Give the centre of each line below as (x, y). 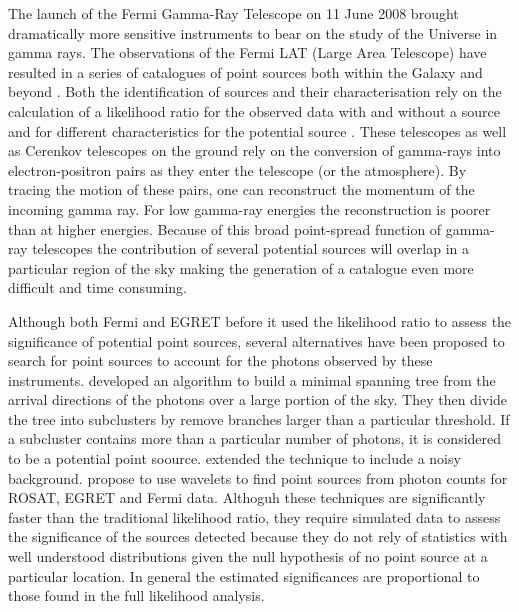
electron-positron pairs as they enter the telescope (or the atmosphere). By (237, 169)
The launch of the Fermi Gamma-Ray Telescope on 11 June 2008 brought (233, 13)
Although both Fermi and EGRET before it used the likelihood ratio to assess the (260, 320)
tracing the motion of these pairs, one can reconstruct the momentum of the (241, 189)
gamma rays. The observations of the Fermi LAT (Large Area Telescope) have (247, 52)
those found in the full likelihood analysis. (136, 595)
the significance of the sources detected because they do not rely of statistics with (258, 536)
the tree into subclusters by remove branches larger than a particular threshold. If (259, 418)
